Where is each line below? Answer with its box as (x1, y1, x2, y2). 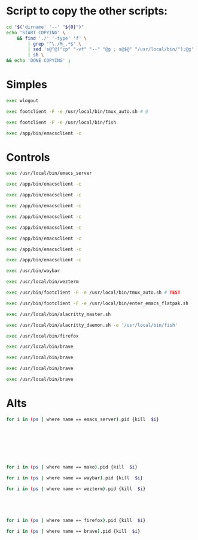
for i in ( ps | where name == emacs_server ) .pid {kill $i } (6, 416, 160, 422)
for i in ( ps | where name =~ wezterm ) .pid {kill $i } (6, 485, 146, 492)
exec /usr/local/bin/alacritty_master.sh (6, 311, 111, 317)
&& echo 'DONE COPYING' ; (6, 58, 71, 64)
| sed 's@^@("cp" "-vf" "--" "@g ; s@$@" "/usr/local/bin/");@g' (28, 46, 194, 52)
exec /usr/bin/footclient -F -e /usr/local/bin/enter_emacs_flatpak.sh (6, 300, 188, 306)
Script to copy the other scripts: (6, 4, 168, 18)
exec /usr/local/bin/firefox (6, 333, 79, 339)
